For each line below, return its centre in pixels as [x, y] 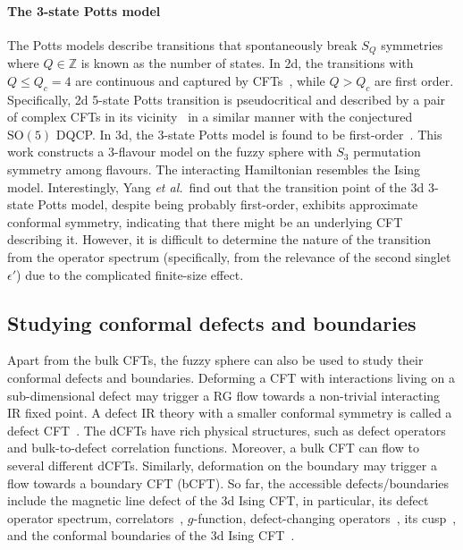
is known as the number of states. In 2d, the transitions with [247, 63]
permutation [387, 152]
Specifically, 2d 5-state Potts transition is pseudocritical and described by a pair [227, 99]
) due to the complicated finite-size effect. [130, 274]
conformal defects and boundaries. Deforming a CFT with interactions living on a [231, 377]
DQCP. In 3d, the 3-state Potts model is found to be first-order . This [249, 134]
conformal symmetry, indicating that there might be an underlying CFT [205, 221]
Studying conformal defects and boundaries [212, 322]
